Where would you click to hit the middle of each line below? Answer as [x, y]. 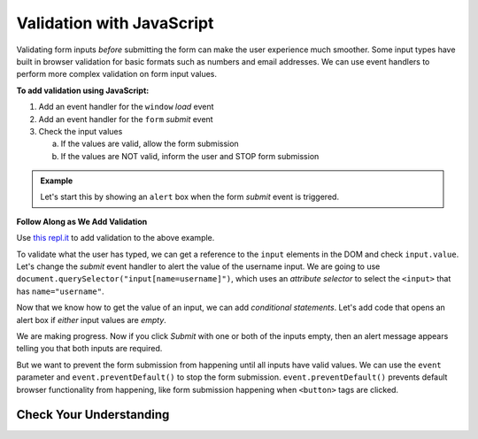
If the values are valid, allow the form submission [150, 144]
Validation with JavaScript [115, 23]
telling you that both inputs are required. [89, 349]
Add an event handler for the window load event [126, 107]
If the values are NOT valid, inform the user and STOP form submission [190, 156]
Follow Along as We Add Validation [82, 221]
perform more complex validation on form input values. [116, 74]
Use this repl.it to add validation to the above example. [116, 238]
